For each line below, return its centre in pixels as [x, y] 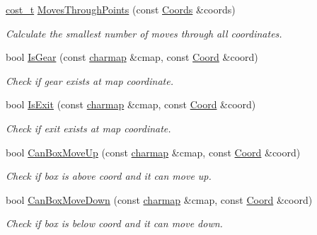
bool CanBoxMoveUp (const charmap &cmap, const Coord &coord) [153, 152]
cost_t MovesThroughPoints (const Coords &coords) [121, 9]
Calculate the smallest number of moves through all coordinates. [144, 33]
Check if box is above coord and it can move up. [109, 176]
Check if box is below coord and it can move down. [114, 223]
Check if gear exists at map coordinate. [90, 80]
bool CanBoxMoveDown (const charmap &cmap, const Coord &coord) [159, 199]
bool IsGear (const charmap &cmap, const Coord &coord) [132, 57]
